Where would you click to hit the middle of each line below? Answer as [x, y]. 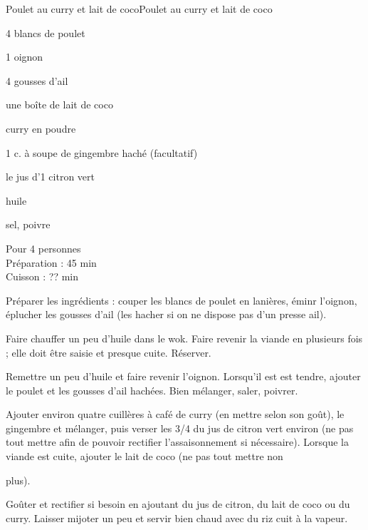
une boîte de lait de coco [59, 105]
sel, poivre [28, 224]
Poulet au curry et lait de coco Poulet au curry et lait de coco [139, 9]
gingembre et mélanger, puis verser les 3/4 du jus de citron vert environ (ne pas [180, 428]
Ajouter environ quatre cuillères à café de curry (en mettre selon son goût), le [175, 414]
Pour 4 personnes [43, 248]
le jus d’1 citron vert [50, 177]
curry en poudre [41, 128]
